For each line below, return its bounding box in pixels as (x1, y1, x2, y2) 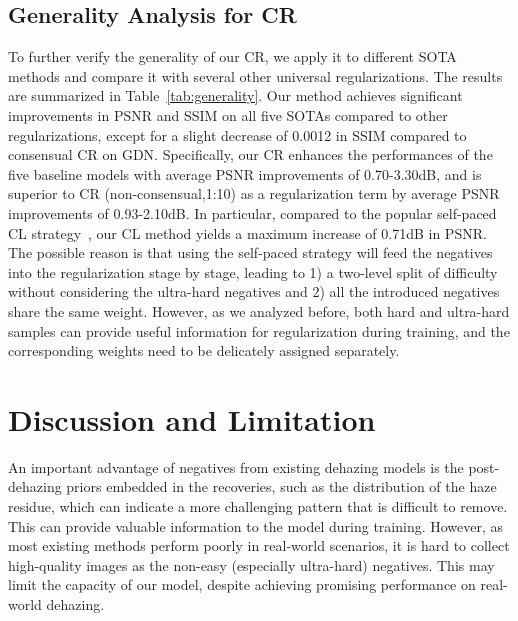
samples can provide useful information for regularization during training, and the (8, 320, 510, 341)
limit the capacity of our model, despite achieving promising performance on (8, 574, 476, 595)
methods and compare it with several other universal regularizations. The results (8, 65, 503, 86)
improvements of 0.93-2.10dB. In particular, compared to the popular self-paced (8, 202, 497, 223)
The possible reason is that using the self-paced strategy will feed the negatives (8, 242, 493, 263)
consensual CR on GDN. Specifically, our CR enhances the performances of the (8, 144, 493, 165)
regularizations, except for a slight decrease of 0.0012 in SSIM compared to (8, 124, 467, 145)
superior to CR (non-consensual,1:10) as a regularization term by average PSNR (8, 183, 500, 204)
